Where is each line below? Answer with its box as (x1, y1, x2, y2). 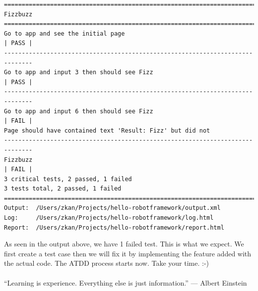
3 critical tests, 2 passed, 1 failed (4, 175, 132, 183)
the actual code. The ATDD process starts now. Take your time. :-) (4, 258, 209, 268)
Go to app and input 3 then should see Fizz (4, 69, 153, 76)
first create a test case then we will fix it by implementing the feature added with (4, 248, 252, 258)
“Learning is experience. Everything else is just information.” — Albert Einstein (4, 277, 247, 288)
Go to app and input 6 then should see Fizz (4, 107, 153, 115)
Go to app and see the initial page (4, 30, 125, 37)
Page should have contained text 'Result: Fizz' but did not (4, 127, 210, 134)
